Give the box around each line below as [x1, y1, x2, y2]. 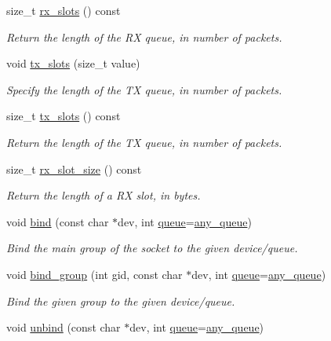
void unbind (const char [6, 319, 121, 335]
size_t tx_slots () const [6, 108, 121, 124]
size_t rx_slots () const [6, 2, 121, 18]
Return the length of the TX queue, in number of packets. [6, 134, 282, 150]
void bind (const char [6, 213, 109, 229]
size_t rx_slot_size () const [6, 160, 142, 177]
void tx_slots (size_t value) [6, 55, 140, 71]
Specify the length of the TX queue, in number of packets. [6, 81, 282, 97]
